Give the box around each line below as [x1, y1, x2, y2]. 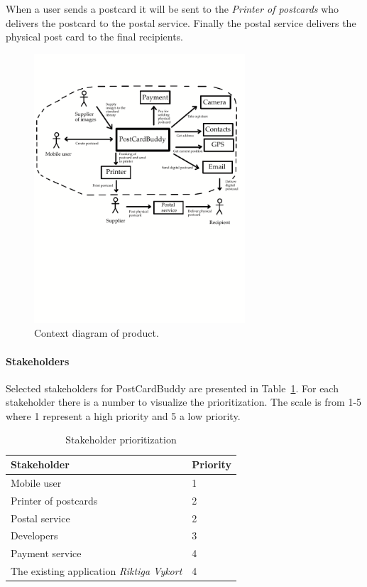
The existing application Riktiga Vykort [11, 564, 182, 578]
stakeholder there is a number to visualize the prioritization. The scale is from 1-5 [6, 394, 362, 409]
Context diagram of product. [34, 325, 159, 340]
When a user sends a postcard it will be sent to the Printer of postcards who [6, 1, 339, 16]
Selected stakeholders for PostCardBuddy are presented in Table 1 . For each [6, 380, 339, 395]
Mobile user [11, 475, 62, 490]
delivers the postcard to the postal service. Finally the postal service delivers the [6, 15, 356, 30]
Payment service [11, 546, 82, 561]
